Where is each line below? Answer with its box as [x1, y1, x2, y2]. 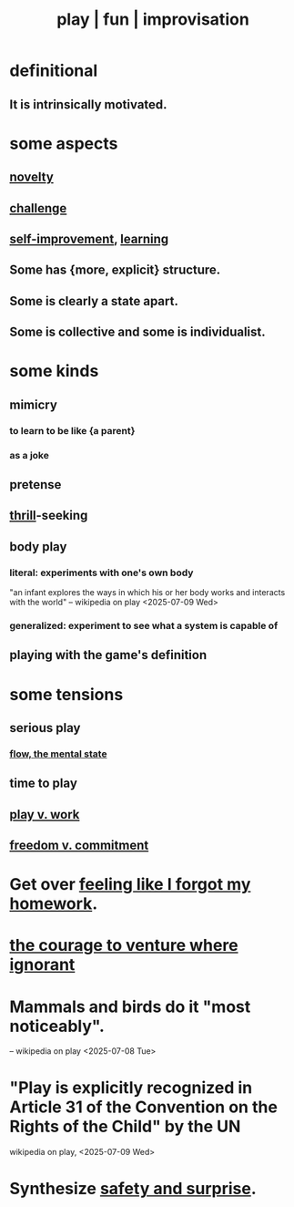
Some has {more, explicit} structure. [9, 263, 221, 278]
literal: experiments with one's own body [9, 566, 194, 579]
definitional [9, 60, 98, 81]
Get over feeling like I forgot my [9, 874, 251, 895]
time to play [9, 776, 77, 791]
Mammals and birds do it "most [9, 996, 251, 1016]
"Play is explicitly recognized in [9, 1078, 253, 1099]
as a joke [9, 449, 50, 461]
